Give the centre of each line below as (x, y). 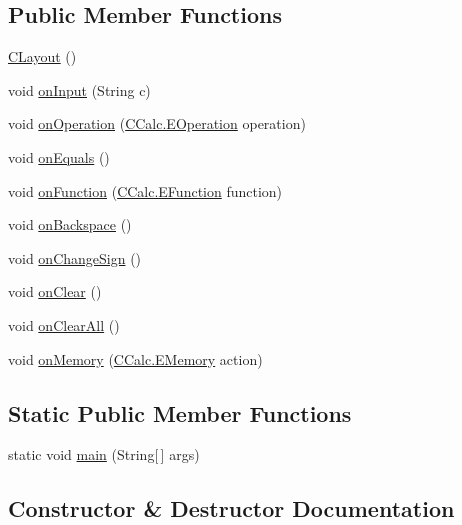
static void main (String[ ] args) (104, 454)
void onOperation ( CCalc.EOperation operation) (157, 123)
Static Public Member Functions (180, 412)
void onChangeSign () (75, 257)
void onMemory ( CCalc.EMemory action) (135, 358)
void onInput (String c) (79, 89)
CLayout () (42, 56)
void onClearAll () (64, 324)
